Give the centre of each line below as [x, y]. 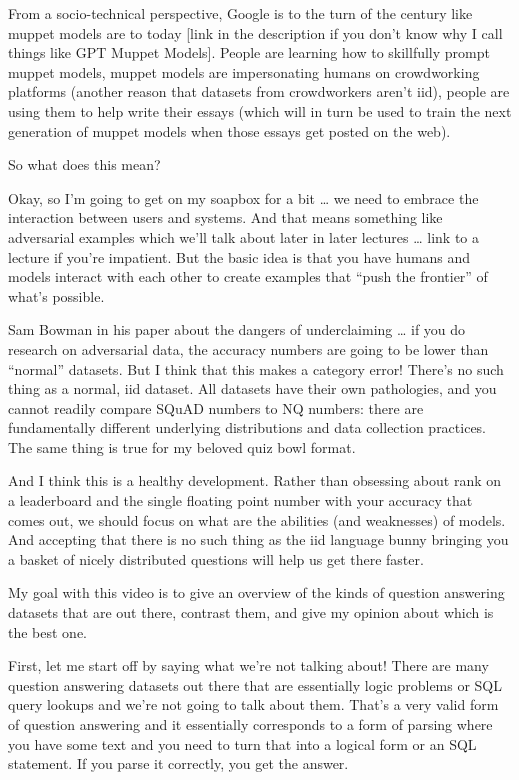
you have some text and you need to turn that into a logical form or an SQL [242, 743]
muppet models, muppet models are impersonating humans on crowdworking [244, 71]
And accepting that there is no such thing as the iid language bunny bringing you [258, 539]
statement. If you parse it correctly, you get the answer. [178, 763]
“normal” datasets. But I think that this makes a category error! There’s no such [256, 368]
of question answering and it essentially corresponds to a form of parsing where [250, 724]
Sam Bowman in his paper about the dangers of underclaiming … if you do [237, 329]
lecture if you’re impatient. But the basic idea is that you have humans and [239, 256]
